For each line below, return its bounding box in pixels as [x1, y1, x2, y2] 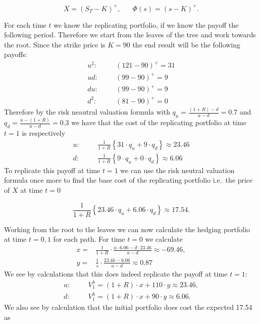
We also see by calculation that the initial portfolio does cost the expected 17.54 [4, 302, 252, 312]
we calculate [145, 234, 183, 244]
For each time [4, 19, 46, 30]
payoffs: [4, 49, 27, 60]
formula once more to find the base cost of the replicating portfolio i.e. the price [4, 175, 253, 185]
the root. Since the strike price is [4, 39, 106, 49]
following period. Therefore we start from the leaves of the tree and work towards [4, 29, 256, 40]
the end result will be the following [132, 39, 241, 49]
